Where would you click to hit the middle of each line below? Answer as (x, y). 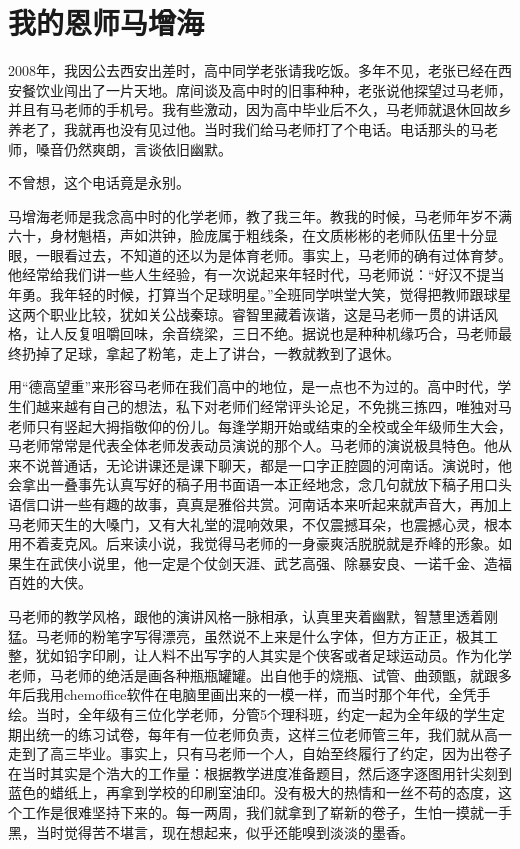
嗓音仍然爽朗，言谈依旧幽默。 (133, 148)
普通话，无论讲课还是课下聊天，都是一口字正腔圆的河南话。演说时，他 (280, 464)
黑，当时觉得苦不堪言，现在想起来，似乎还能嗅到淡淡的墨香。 (211, 831)
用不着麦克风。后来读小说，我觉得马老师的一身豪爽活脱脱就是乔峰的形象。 (253, 543)
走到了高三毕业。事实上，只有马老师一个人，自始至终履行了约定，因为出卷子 (260, 753)
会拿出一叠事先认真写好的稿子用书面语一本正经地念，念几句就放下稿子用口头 (260, 484)
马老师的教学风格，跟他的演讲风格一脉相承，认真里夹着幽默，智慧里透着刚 (253, 615)
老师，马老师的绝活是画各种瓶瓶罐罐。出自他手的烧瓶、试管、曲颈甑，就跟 (253, 674)
